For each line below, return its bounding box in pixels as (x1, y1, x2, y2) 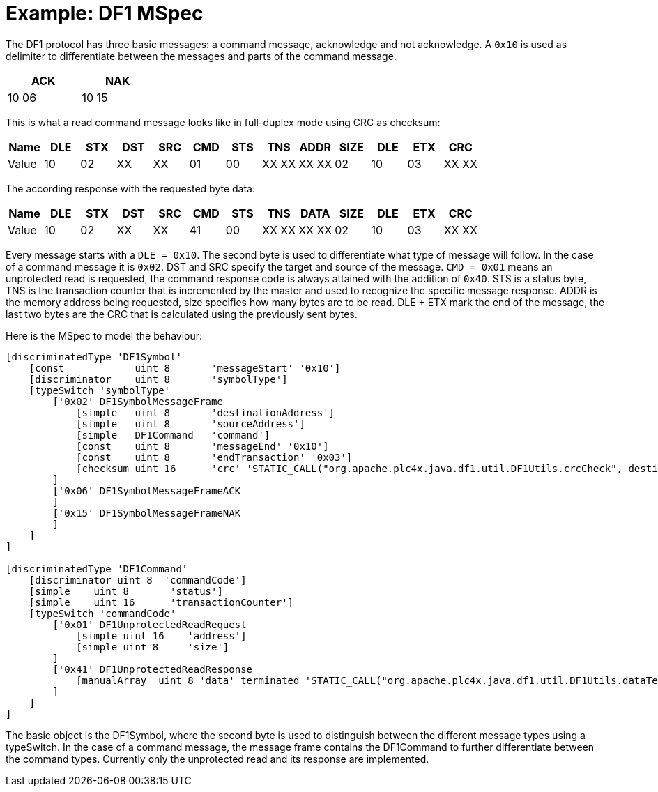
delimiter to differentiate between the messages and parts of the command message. (6, 49, 397, 62)
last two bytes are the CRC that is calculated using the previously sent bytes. (6, 307, 358, 320)
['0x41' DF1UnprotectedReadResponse (52, 663, 253, 675)
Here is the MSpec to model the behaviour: (6, 329, 203, 342)
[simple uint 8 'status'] (29, 585, 223, 597)
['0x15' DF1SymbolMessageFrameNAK (52, 507, 241, 519)
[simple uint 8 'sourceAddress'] (76, 418, 305, 429)
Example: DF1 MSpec (6, 1, 204, 25)
